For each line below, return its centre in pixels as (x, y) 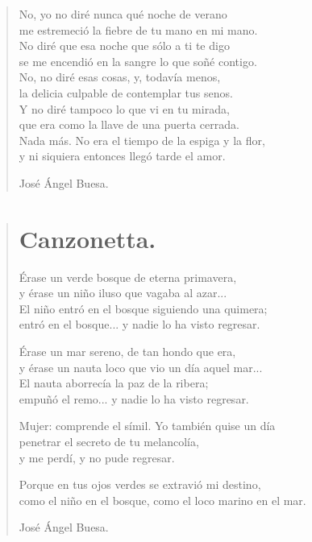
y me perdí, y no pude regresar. (97, 457)
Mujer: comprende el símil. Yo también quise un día (147, 426)
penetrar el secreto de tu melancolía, (109, 441)
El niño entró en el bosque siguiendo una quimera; (143, 308)
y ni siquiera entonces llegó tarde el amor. (122, 156)
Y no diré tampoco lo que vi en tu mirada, (124, 108)
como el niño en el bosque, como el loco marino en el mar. (162, 500)
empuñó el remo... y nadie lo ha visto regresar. (134, 398)
